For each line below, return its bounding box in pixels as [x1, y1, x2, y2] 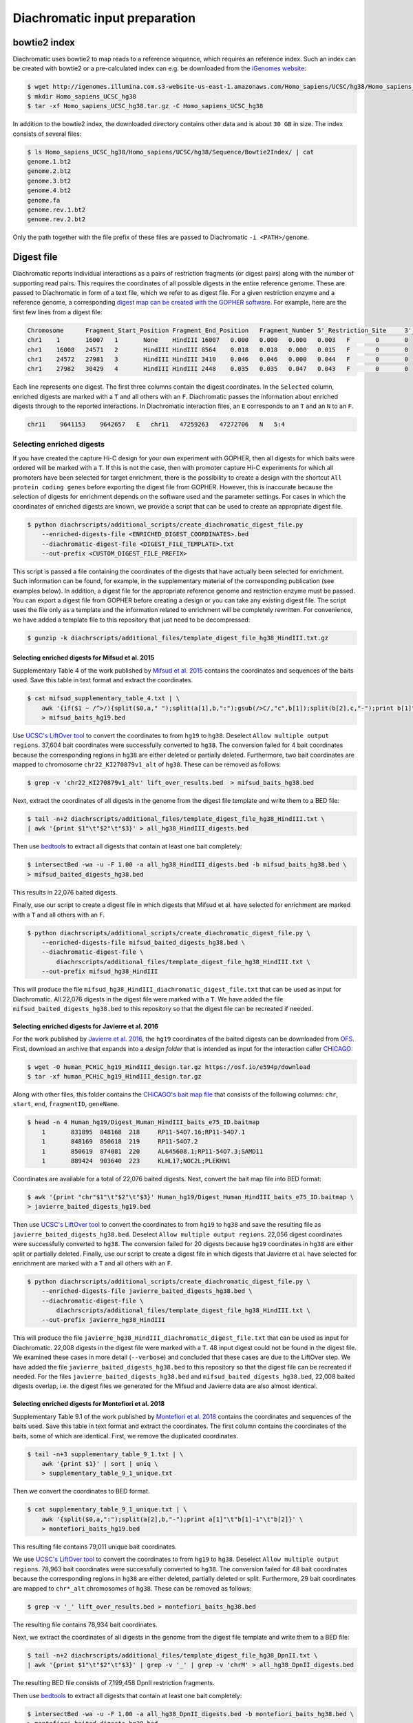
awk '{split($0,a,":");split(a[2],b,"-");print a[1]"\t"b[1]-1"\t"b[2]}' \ [41, 1515, 304, 1523]
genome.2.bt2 [27, 167, 72, 175]
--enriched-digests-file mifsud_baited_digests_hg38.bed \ [41, 938, 246, 946]
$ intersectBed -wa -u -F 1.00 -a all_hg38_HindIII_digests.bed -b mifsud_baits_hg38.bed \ [27, 861, 347, 868]
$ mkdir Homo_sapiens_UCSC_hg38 [27, 92, 137, 100]
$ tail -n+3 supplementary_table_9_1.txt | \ [27, 1450, 184, 1458]
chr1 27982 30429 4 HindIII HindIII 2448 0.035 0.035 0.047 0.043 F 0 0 [27, 365, 409, 373]
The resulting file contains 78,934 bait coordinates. [12, 1620, 158, 1629]
